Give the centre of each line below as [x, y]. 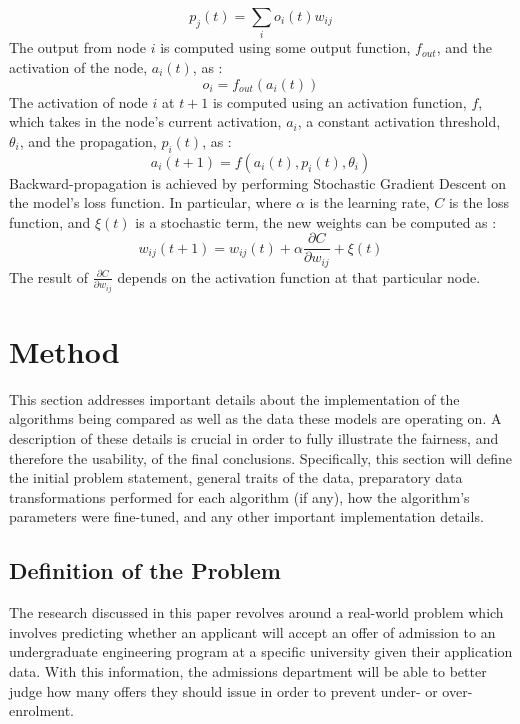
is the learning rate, [369, 202]
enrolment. [41, 710]
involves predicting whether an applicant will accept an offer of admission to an [252, 631]
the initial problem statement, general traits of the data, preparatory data [236, 477]
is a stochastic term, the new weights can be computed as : [316, 221]
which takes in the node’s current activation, [145, 121]
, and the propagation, [88, 140]
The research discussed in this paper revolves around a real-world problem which [256, 612]
